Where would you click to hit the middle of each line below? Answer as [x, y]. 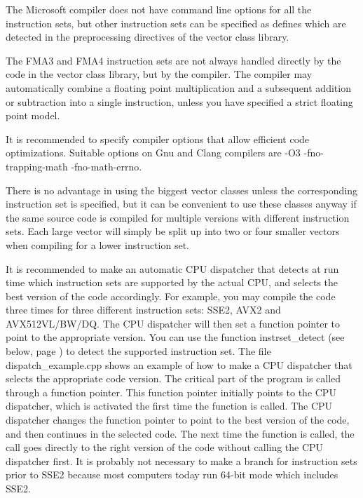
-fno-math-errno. [107, 166]
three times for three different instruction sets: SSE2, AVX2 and [143, 310]
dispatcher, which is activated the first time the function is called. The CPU [169, 406]
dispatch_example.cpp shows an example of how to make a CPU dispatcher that [179, 364]
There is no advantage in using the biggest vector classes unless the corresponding [182, 190]
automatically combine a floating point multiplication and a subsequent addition [178, 87]
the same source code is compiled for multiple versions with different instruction [178, 217]
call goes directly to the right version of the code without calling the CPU [165, 447]
